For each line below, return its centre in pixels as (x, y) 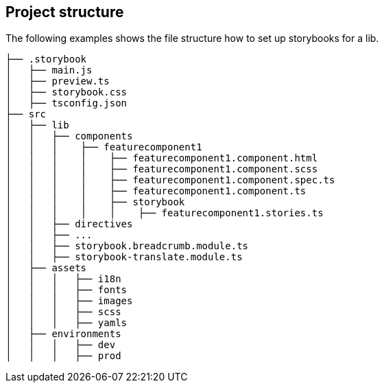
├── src (26, 114)
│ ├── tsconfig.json (67, 103)
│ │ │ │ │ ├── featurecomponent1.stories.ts (165, 213)
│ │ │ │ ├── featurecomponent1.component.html (162, 158)
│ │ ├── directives (69, 224)
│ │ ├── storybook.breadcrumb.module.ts (127, 246)
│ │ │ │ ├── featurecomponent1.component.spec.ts (170, 180)
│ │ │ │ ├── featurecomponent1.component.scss (162, 169)
